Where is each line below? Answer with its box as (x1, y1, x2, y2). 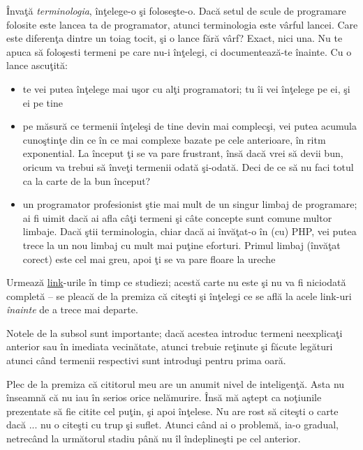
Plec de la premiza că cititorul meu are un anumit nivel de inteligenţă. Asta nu (6, 376, 345, 391)
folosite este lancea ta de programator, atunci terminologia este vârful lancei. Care (6, 17, 358, 31)
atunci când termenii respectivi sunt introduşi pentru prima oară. (6, 353, 286, 368)
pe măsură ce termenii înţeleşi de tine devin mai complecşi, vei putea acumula (22, 119, 357, 133)
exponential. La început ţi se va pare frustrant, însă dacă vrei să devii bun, (22, 146, 343, 160)
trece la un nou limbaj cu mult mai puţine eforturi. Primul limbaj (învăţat (22, 237, 341, 252)
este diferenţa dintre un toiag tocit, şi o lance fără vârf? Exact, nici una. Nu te (6, 31, 343, 45)
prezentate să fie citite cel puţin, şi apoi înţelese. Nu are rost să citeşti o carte (6, 403, 339, 418)
